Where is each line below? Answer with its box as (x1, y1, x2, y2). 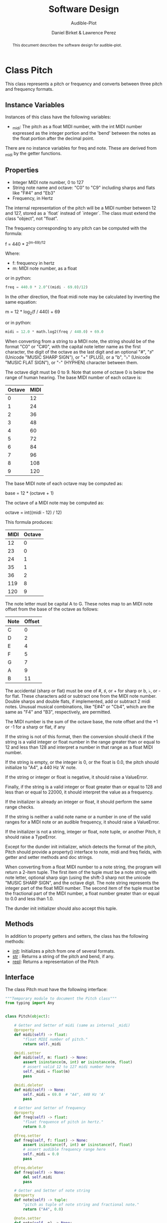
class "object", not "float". (5, 215, 58, 221)
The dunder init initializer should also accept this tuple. (5, 905, 118, 911)
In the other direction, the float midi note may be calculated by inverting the (5, 294, 160, 300)
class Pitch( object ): (5, 1014, 50, 1019)
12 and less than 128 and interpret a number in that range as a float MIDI (5, 744, 153, 750)
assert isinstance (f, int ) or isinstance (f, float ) (23, 1142, 133, 1148)
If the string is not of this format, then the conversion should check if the (5, 733, 154, 739)
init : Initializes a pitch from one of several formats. (12, 948, 116, 954)
